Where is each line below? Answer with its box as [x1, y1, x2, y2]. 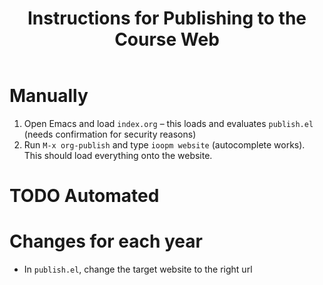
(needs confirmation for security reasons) [23, 128, 197, 140]
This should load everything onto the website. [23, 149, 213, 161]
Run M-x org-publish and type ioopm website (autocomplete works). [23, 138, 306, 151]
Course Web [114, 28, 220, 51]
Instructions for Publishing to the [27, 7, 307, 30]
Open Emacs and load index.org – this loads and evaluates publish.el [23, 117, 314, 129]
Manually [9, 85, 89, 107]
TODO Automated [9, 185, 160, 207]
